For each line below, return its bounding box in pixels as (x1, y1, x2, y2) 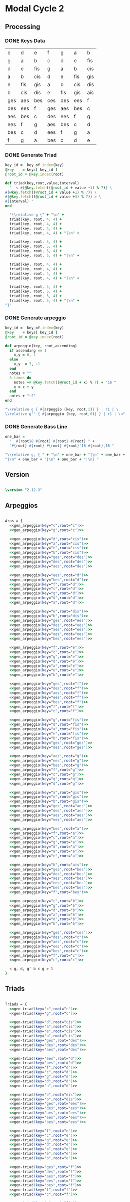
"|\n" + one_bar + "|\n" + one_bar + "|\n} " (5, 457, 99, 461)
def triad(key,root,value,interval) (5, 180, 79, 185)
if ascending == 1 (9, 348, 47, 353)
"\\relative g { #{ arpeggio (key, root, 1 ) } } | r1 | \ (5, 407, 119, 412)
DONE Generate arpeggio (5, 314, 66, 321)
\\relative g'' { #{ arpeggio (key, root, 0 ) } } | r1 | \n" (5, 411, 125, 416)
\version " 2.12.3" (5, 487, 42, 493)
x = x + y (14, 384, 34, 389)
